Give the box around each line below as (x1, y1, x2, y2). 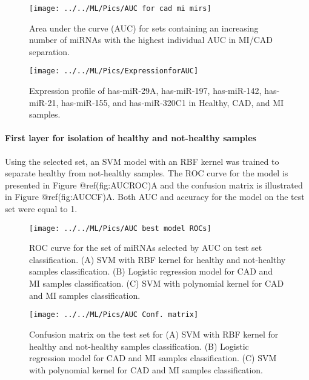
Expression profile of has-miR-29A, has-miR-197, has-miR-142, (29, 84, 262, 97)
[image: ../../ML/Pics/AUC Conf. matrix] (29, 310, 199, 319)
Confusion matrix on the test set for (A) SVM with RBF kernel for (29, 327, 279, 340)
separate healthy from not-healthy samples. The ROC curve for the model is (5, 167, 288, 179)
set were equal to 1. (5, 202, 78, 215)
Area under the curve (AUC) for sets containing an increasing (29, 21, 259, 34)
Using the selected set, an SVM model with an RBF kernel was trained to (5, 155, 279, 167)
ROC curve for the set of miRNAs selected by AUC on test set (29, 241, 262, 254)
